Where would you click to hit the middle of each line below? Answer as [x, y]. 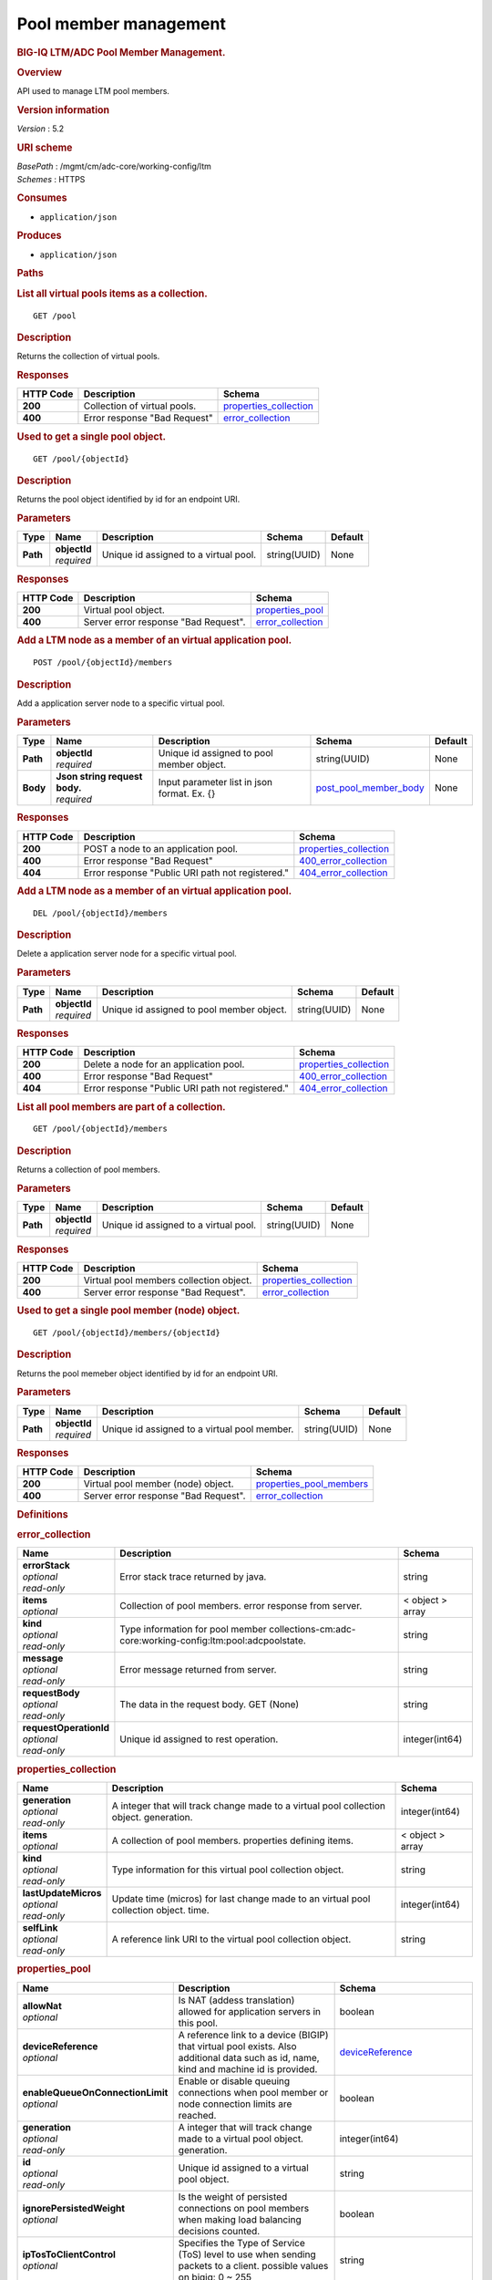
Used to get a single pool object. [92, 436]
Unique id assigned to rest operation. [199, 1739]
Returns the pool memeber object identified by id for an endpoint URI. [147, 1373]
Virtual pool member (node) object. [159, 1484]
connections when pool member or [253, 2092]
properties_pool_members [312, 1484]
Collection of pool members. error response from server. [241, 1606]
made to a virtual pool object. [241, 2139]
